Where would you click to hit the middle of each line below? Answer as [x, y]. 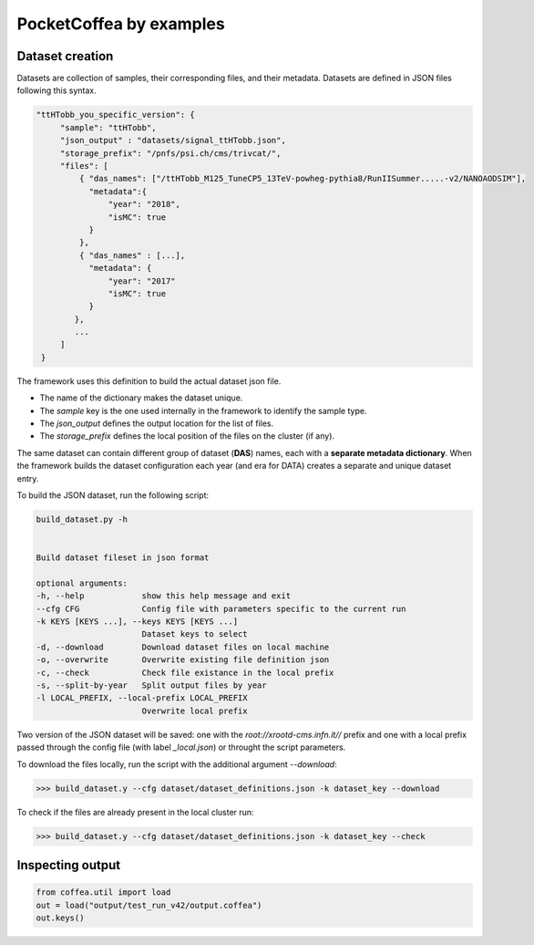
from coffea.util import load [103, 893]
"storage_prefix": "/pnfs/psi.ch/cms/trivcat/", [170, 153]
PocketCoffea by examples [121, 24]
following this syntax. [57, 90]
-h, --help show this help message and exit [164, 596]
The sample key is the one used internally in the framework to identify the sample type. [203, 410]
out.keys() [60, 918]
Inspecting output [69, 865]
